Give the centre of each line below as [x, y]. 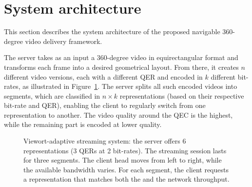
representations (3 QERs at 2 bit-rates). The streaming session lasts [125, 150]
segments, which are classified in [52, 95]
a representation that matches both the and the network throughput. [126, 179]
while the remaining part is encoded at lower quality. [83, 124]
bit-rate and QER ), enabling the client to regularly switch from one [105, 105]
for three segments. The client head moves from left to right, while [123, 160]
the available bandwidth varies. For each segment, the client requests [126, 169]
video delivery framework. [64, 41]
